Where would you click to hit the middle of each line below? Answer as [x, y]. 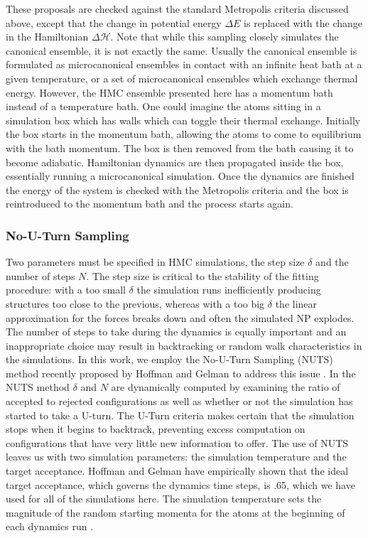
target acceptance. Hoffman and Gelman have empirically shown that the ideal [177, 471]
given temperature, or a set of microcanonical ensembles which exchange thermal [182, 78]
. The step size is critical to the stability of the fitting [202, 275]
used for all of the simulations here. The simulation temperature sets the [164, 499]
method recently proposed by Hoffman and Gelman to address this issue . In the [181, 373]
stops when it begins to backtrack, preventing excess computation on [156, 429]
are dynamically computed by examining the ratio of [226, 387]
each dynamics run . [50, 526]
